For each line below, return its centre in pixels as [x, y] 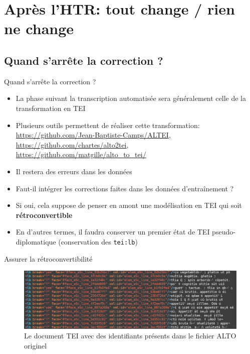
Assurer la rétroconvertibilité [48, 258]
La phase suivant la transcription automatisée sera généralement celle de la [131, 98]
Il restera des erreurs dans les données [74, 171]
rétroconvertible [44, 215]
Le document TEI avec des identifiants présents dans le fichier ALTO [130, 336]
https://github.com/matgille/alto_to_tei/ [81, 154]
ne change [39, 28]
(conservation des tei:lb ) [98, 241]
